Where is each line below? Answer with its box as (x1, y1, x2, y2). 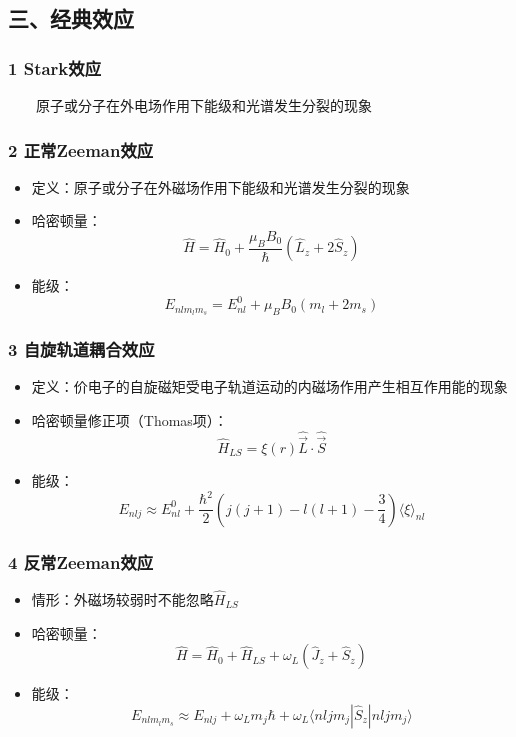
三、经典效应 (8, 3, 134, 34)
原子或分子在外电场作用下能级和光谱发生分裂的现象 (36, 95, 372, 115)
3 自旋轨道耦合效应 (8, 337, 155, 362)
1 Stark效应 (8, 55, 101, 80)
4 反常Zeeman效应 (8, 549, 154, 574)
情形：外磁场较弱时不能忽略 (31, 589, 214, 610)
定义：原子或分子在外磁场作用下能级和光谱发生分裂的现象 (31, 176, 410, 197)
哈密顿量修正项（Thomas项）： (31, 410, 228, 430)
